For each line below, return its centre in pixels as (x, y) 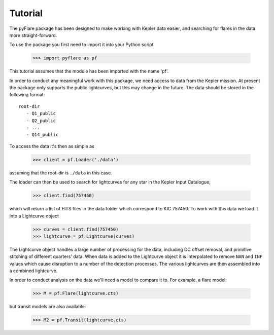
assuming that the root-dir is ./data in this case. (61, 173)
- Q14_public (42, 135)
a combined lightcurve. (33, 271)
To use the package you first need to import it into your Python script (81, 45)
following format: (27, 95)
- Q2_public (41, 121)
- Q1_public (41, 114)
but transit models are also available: (48, 307)
